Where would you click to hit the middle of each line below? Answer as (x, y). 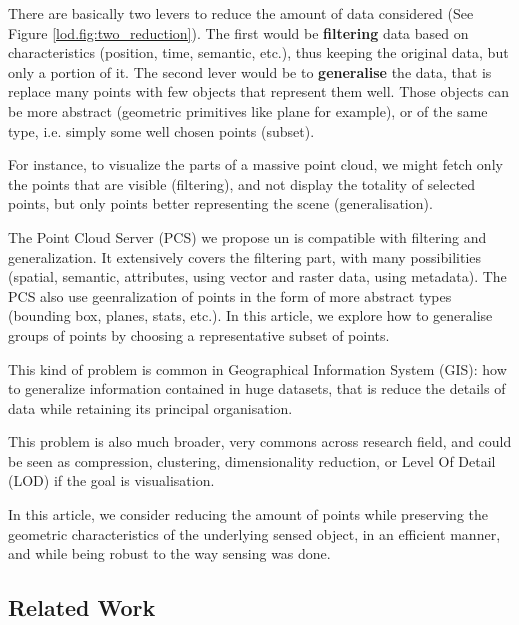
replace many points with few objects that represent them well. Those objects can (258, 91)
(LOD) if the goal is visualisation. (111, 480)
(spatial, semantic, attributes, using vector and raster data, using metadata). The (257, 276)
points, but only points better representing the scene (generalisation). (220, 203)
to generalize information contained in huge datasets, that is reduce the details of (257, 388)
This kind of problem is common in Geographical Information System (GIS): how (257, 368)
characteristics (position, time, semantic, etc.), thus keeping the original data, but (258, 52)
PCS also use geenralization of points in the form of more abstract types (230, 295)
